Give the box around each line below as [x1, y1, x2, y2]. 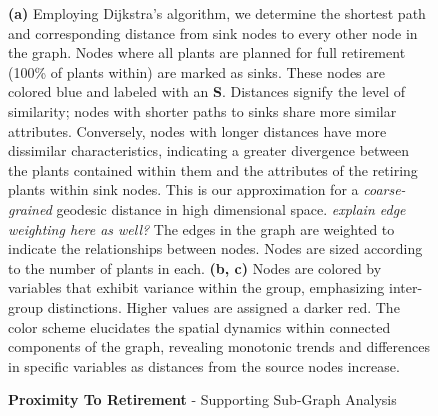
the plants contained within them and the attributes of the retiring [8, 159, 418, 180]
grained [8, 198, 52, 219]
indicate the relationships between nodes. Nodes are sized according [8, 238, 423, 259]
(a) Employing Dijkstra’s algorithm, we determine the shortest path [8, 3, 426, 23]
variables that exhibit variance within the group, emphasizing [8, 277, 385, 298]
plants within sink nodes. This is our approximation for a [8, 179, 359, 200]
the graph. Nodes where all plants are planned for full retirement [8, 42, 406, 63]
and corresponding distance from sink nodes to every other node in [8, 22, 418, 43]
